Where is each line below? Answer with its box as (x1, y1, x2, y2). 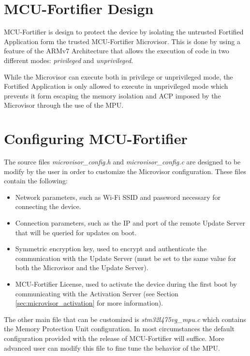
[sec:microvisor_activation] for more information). (15, 298, 163, 308)
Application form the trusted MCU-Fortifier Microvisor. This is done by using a (4, 36, 240, 46)
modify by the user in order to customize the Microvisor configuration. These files (4, 166, 246, 176)
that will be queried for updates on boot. (15, 227, 137, 237)
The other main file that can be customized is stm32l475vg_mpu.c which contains (4, 314, 246, 324)
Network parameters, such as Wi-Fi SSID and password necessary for (15, 192, 221, 202)
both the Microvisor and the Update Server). (15, 262, 148, 273)
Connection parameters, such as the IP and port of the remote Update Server (15, 217, 245, 227)
